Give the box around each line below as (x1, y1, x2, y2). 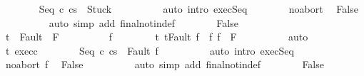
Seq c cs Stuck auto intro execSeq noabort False (39, 1, 358, 16)
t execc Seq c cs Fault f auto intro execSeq (5, 43, 294, 58)
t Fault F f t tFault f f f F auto (5, 29, 308, 44)
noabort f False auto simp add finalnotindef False (5, 57, 324, 72)
